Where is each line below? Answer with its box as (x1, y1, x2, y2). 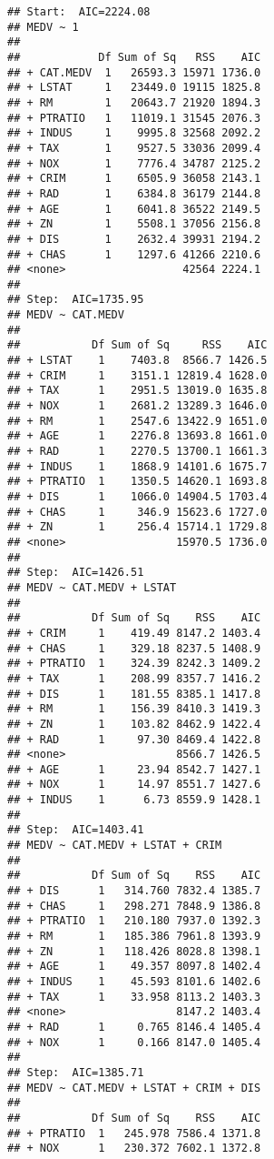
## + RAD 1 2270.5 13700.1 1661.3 (7, 445, 268, 459)
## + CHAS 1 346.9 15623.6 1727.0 (7, 505, 268, 519)
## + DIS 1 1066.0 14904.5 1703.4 (7, 490, 268, 503)
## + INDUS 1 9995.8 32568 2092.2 (7, 126, 261, 140)
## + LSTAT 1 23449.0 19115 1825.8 (7, 81, 261, 95)
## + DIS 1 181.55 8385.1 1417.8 (7, 687, 261, 700)
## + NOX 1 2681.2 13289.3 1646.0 (7, 399, 268, 413)
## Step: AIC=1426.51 (7, 566, 144, 579)
